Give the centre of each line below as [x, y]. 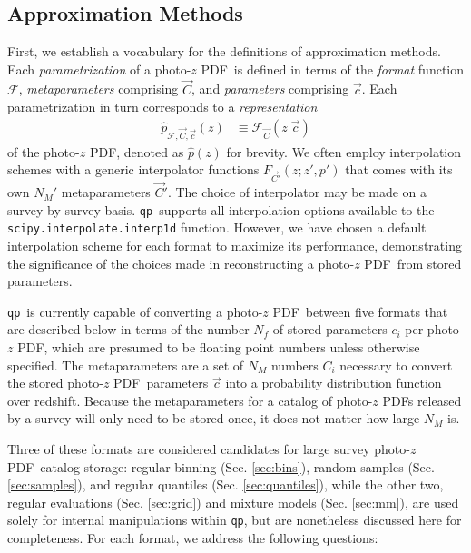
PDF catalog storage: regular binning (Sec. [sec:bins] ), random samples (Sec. [221, 466]
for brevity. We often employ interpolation [343, 151]
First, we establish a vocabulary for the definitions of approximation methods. [224, 51]
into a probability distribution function [334, 383]
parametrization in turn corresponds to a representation [162, 107]
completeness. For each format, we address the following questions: [193, 538]
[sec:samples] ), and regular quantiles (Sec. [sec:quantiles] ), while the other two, [226, 484]
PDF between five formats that [360, 311]
